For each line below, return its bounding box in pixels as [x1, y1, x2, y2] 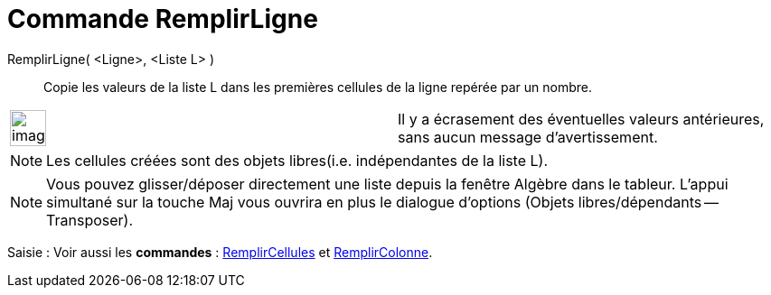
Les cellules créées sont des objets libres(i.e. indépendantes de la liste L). [46, 151, 548, 170]
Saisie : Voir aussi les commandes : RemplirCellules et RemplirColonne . [7, 244, 433, 260]
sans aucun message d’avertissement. [398, 127, 658, 146]
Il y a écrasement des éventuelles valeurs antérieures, [398, 109, 765, 128]
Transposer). [46, 210, 134, 229]
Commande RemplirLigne [7, 4, 318, 34]
